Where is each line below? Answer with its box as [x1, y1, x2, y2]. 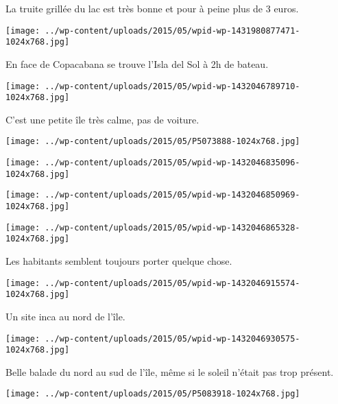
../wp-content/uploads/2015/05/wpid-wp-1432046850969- [45, 190, 300, 200]
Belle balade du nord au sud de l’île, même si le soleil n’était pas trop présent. [5, 364, 334, 379]
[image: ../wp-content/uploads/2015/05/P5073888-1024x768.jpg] [5, 136, 300, 147]
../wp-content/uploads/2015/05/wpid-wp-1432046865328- [45, 222, 300, 233]
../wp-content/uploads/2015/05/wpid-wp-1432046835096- [45, 158, 300, 168]
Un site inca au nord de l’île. [5, 309, 125, 323]
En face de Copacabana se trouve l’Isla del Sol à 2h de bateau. [5, 56, 269, 71]
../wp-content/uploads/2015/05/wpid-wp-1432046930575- [45, 333, 300, 344]
